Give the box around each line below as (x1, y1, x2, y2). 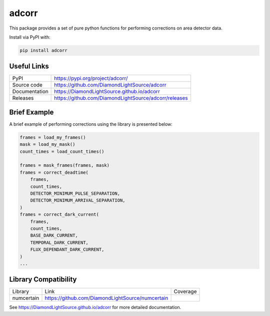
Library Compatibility (9, 275, 77, 284)
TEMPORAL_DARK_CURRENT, (30, 239, 88, 245)
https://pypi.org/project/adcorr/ (54, 75, 128, 82)
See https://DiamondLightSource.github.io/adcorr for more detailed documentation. (9, 304, 181, 310)
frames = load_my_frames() (19, 134, 86, 140)
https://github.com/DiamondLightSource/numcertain (44, 294, 168, 301)
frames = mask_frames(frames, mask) (19, 163, 110, 168)
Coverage (173, 288, 197, 295)
